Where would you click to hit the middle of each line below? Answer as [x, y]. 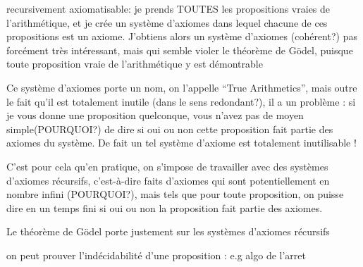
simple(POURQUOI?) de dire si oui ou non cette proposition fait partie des [170, 129]
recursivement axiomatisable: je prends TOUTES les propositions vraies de [168, 8]
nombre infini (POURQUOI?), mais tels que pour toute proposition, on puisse [175, 194]
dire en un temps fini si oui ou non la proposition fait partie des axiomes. [165, 207]
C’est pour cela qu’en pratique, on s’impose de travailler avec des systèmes [167, 166]
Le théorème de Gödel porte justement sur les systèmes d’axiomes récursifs [168, 231]
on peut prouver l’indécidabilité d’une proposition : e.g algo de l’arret [156, 255]
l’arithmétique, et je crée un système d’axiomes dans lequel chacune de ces [167, 22]
